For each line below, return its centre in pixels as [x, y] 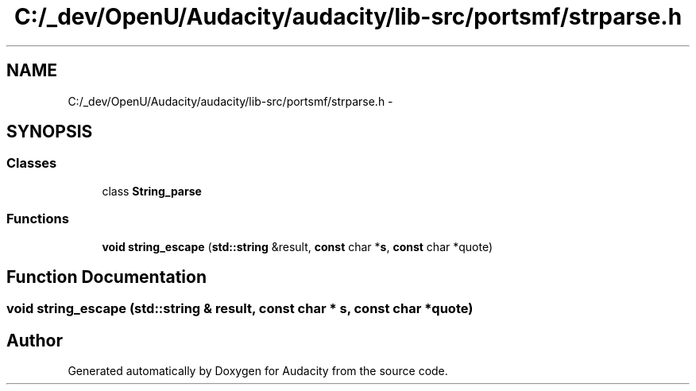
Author [35, 340]
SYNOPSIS [50, 132]
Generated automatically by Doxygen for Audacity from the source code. [258, 371]
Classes [32, 163]
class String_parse [152, 191]
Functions [38, 219]
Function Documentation [106, 277]
